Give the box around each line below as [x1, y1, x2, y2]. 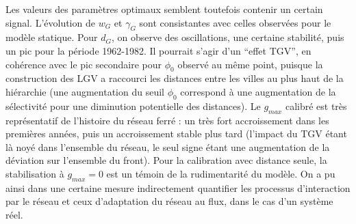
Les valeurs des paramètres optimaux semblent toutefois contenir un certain [5, 2, 323, 16]
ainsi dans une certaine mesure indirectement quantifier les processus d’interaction [5, 180, 351, 195]
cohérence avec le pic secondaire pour [5, 57, 162, 71]
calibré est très [285, 98, 347, 113]
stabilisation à [5, 166, 64, 180]
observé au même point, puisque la [177, 57, 323, 71]
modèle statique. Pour [5, 30, 98, 44]
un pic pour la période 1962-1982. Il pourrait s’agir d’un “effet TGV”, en [5, 43, 311, 57]
